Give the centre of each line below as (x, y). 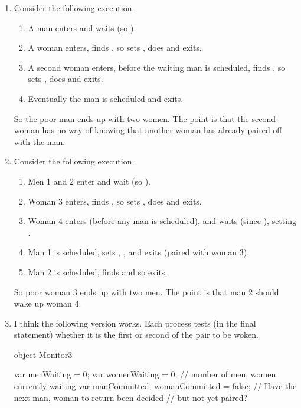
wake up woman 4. (48, 303)
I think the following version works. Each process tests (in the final (135, 323)
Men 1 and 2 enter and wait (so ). (89, 181)
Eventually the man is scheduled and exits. (106, 98)
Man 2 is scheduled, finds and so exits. (98, 272)
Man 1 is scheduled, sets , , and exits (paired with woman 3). (139, 252)
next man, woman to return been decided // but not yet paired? (131, 397)
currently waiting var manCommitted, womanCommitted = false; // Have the (155, 386)
